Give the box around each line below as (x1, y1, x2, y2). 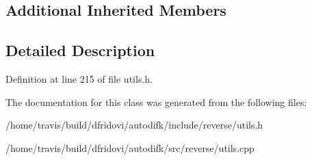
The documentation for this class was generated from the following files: (5, 94, 307, 109)
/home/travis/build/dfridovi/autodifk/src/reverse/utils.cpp (5, 140, 255, 155)
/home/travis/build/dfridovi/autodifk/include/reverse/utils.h (5, 118, 263, 132)
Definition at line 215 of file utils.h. (5, 71, 153, 85)
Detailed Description (5, 40, 155, 61)
